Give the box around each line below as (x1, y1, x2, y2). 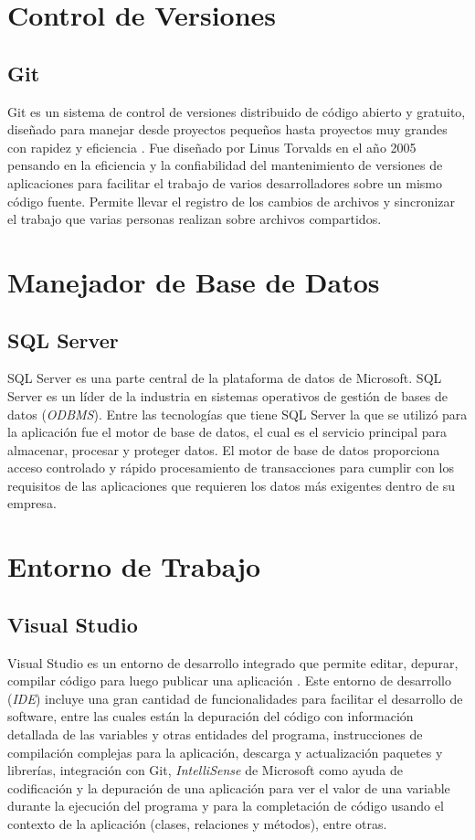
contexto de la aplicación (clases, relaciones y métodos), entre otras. (7, 813, 387, 833)
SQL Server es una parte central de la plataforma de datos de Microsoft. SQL (7, 368, 442, 388)
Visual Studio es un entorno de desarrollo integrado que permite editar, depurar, (7, 653, 459, 672)
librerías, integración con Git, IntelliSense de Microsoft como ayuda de (7, 760, 403, 780)
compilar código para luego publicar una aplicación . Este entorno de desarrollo (7, 671, 451, 690)
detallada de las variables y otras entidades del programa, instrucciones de (7, 725, 423, 744)
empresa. (7, 494, 57, 513)
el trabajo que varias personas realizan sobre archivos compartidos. (7, 209, 382, 229)
